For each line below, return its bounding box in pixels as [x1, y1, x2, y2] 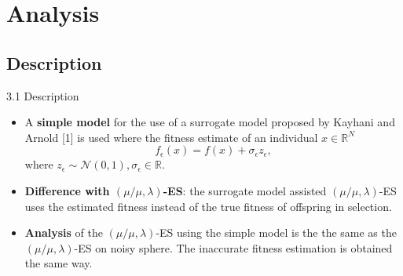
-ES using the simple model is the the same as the [156, 224, 397, 241]
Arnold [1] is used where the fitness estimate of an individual [24, 129, 318, 145]
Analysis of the [24, 224, 103, 241]
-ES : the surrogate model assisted [163, 182, 327, 198]
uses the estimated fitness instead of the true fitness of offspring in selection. [24, 198, 392, 214]
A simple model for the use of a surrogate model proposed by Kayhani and [24, 114, 395, 130]
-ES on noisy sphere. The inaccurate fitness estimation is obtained [74, 239, 393, 256]
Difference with [24, 182, 110, 198]
